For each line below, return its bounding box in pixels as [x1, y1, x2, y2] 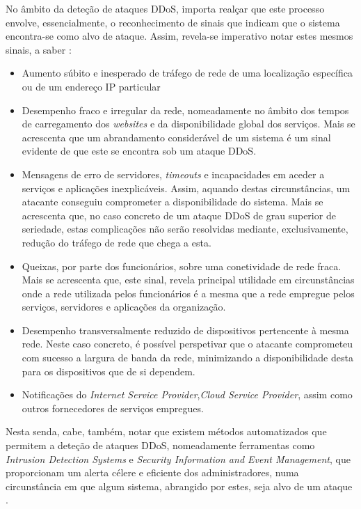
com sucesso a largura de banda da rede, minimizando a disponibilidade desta [22, 350, 353, 365]
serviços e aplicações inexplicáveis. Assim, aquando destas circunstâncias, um [22, 180, 351, 195]
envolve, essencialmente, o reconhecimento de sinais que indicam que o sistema [6, 15, 340, 29]
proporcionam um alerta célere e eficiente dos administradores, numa [6, 465, 299, 480]
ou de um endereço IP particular [22, 79, 161, 93]
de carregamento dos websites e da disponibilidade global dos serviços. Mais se [22, 116, 355, 131]
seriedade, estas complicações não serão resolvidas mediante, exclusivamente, [22, 221, 348, 236]
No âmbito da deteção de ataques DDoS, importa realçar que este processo [6, 1, 325, 15]
